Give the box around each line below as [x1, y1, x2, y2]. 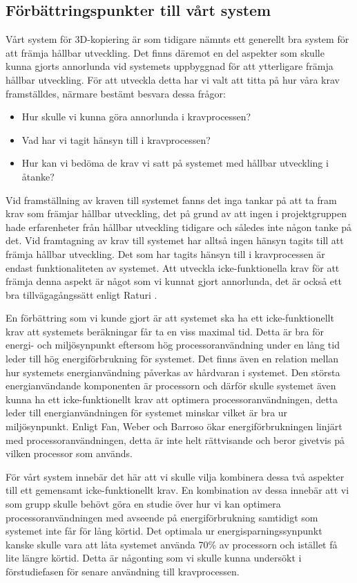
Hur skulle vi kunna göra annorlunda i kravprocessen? [21, 109, 251, 124]
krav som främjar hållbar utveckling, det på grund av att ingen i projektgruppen [6, 206, 347, 221]
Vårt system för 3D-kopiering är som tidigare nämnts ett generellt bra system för [6, 32, 349, 46]
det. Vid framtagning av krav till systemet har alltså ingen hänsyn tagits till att [6, 233, 344, 248]
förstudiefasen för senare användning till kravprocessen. [6, 564, 240, 578]
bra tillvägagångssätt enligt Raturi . [6, 287, 157, 302]
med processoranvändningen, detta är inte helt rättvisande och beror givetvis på [6, 432, 345, 447]
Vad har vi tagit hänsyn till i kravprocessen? [21, 132, 211, 147]
